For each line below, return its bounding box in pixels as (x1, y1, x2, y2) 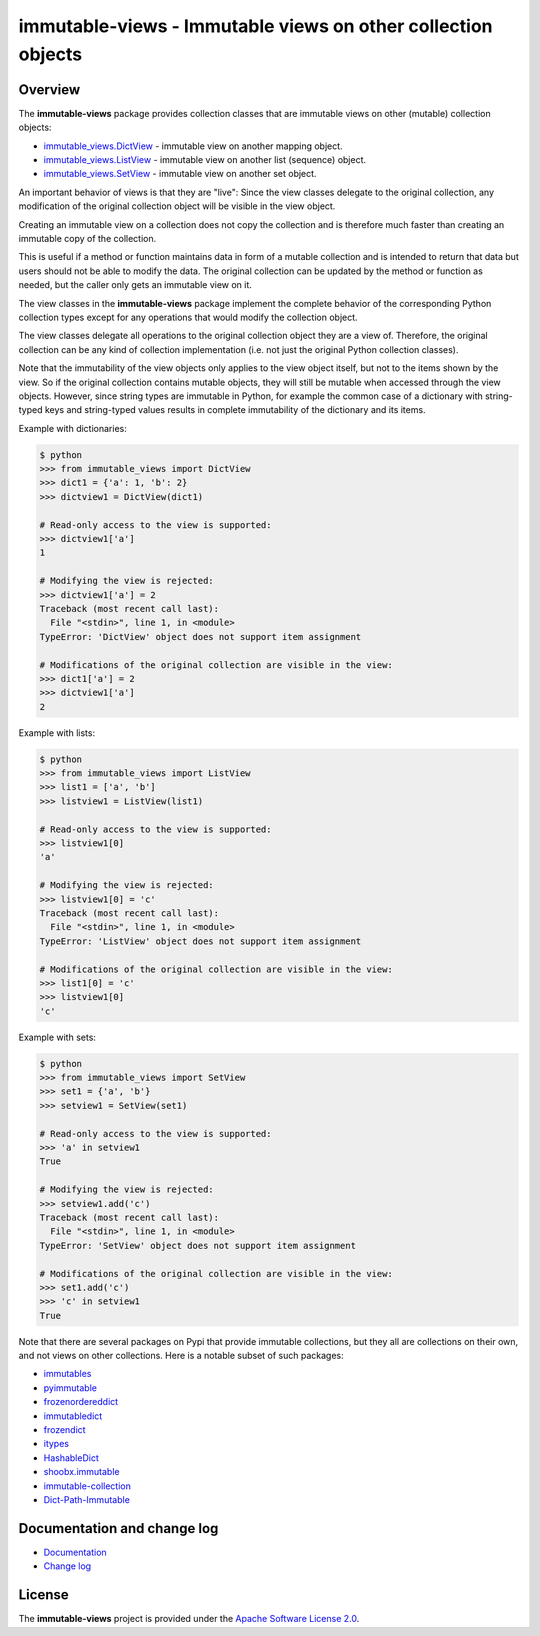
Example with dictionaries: (18, 422, 127, 434)
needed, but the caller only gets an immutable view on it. (18, 279, 252, 291)
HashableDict (43, 1451, 99, 1464)
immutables (43, 1368, 92, 1380)
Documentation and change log (18, 1520, 219, 1537)
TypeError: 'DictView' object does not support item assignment (39, 631, 362, 642)
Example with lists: (18, 726, 95, 739)
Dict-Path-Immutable (43, 1493, 130, 1505)
